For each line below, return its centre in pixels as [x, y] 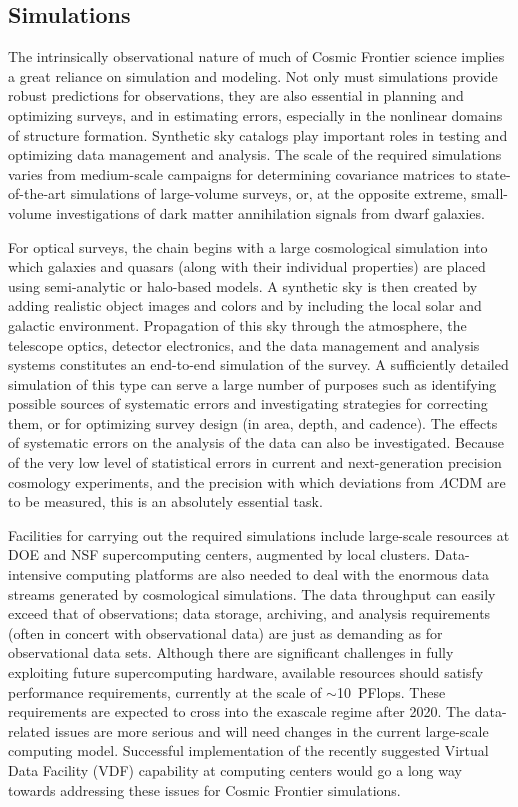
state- [493, 173]
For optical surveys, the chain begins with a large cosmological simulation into [248, 246]
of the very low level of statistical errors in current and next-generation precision [255, 462]
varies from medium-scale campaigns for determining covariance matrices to [240, 173]
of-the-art [37, 193]
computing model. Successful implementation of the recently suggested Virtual [248, 750]
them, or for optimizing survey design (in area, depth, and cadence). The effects [253, 422]
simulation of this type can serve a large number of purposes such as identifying [252, 383]
